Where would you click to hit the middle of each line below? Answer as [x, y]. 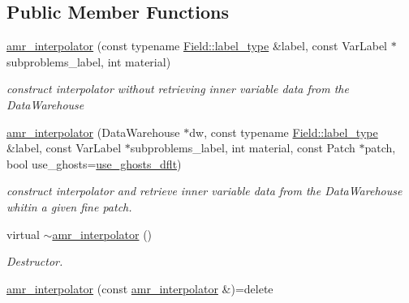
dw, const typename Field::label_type [284, 132]
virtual [23, 234]
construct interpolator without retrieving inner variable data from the [178, 89]
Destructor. [35, 261]
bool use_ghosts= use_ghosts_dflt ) [94, 163]
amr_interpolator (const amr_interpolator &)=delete [140, 288]
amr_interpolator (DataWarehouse [93, 132]
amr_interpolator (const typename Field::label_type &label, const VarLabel [197, 46]
